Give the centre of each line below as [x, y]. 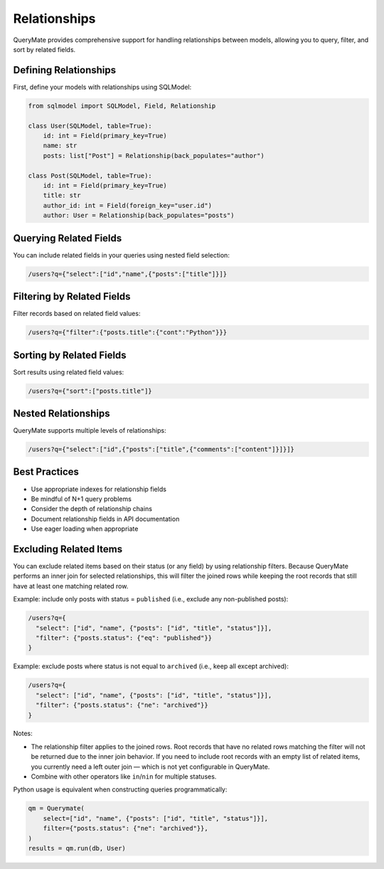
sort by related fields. [44, 49]
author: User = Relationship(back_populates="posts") [139, 216]
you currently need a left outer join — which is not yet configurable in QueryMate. [150, 767]
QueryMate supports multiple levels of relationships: [90, 431]
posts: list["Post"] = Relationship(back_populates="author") [154, 156]
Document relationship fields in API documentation [105, 519]
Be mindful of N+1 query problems [81, 499]
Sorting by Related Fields [70, 355]
